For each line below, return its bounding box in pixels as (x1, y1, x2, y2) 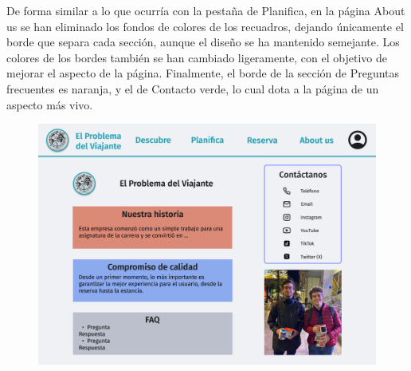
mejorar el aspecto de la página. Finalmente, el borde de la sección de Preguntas (6, 65, 400, 81)
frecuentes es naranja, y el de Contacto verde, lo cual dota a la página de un (6, 80, 379, 97)
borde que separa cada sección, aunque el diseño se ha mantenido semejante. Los (6, 34, 400, 50)
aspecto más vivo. (6, 96, 93, 112)
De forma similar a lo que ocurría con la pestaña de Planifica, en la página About (6, 2, 405, 18)
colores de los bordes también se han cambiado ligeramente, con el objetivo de (6, 49, 387, 65)
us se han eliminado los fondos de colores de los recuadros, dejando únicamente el (6, 18, 404, 34)
